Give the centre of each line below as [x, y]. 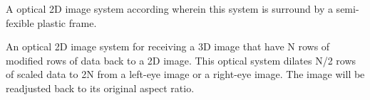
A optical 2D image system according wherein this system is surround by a [169, 9]
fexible [20, 22]
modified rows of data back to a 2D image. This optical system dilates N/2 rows [181, 60]
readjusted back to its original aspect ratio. [100, 88]
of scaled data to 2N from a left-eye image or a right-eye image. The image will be [185, 74]
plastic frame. [67, 22]
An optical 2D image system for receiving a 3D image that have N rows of [168, 46]
